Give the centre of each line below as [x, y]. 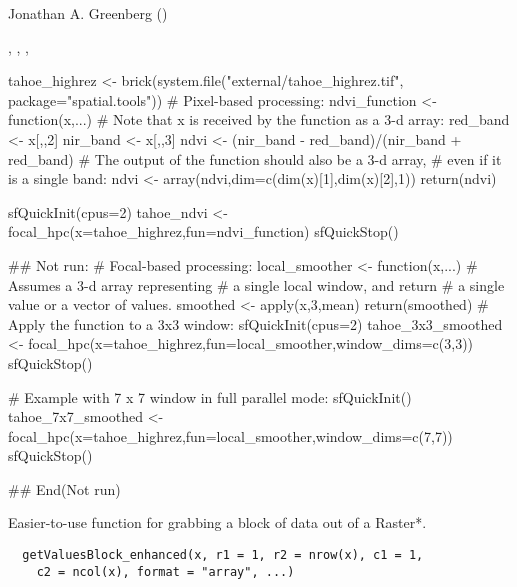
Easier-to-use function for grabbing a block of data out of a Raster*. [217, 522]
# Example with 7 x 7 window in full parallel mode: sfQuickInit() [210, 396]
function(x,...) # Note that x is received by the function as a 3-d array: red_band [259, 119]
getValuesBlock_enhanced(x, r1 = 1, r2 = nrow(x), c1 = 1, [223, 555]
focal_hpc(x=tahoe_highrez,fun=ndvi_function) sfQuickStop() [203, 231]
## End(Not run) [64, 488]
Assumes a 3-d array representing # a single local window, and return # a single [256, 284]
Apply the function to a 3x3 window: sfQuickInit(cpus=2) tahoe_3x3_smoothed [255, 323]
